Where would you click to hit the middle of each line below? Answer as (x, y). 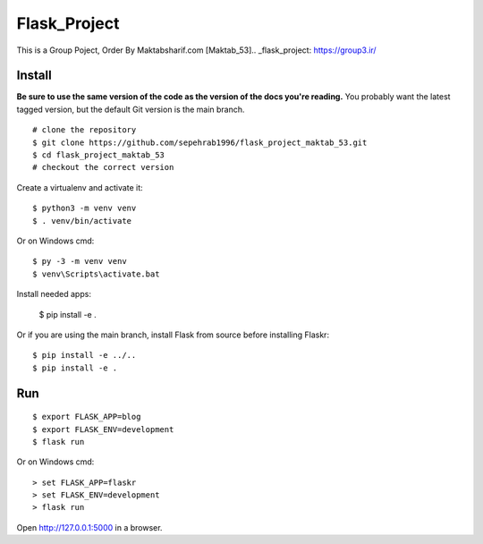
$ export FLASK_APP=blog (87, 417)
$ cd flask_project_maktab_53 (99, 155)
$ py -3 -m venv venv (80, 261)
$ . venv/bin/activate (82, 221)
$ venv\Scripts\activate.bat (96, 274)
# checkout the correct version (103, 167)
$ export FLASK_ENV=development (103, 429)
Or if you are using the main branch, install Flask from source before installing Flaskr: (173, 335)
